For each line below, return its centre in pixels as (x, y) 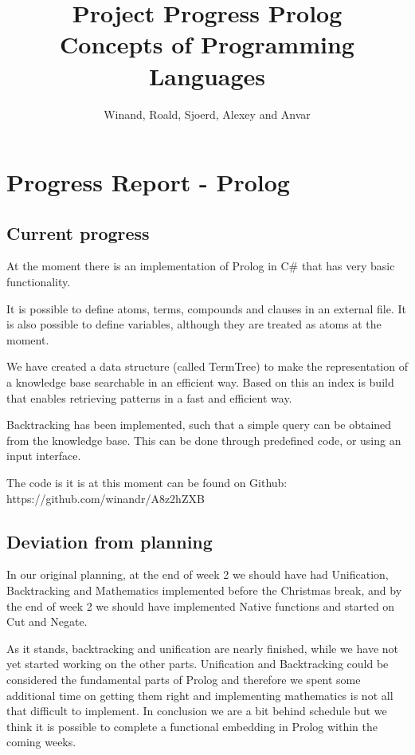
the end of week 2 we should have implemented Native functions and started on (201, 606)
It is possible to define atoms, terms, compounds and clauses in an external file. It (206, 308)
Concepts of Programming (207, 44)
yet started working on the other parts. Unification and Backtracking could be (198, 664)
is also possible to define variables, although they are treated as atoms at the (194, 324)
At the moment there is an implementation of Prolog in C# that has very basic (201, 266)
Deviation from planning (110, 541)
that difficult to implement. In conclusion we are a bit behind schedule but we (197, 711)
